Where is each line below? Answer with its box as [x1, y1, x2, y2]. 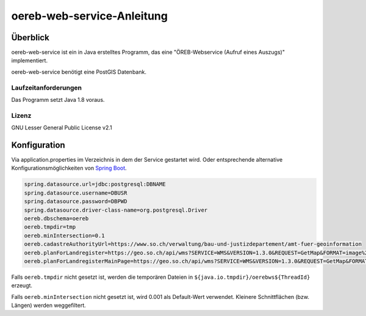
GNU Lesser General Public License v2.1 [11, 124, 112, 131]
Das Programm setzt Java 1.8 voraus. [11, 96, 105, 103]
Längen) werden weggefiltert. [11, 302, 87, 309]
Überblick [11, 32, 50, 43]
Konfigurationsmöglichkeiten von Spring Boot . [11, 165, 127, 172]
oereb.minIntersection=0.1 [24, 232, 105, 239]
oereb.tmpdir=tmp [24, 223, 76, 231]
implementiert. [11, 57, 48, 64]
